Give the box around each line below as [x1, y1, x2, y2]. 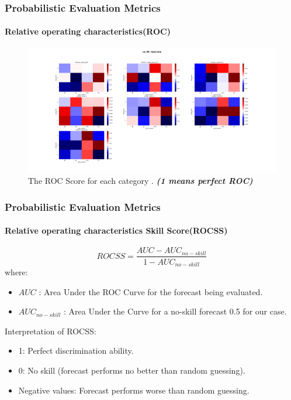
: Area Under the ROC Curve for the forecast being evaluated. [39, 285, 263, 298]
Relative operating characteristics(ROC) [5, 25, 171, 37]
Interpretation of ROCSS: [5, 324, 96, 337]
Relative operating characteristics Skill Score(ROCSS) [5, 224, 228, 237]
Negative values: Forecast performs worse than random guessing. [18, 384, 250, 396]
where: [5, 265, 28, 278]
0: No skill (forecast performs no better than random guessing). [18, 364, 245, 376]
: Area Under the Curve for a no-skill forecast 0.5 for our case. [63, 305, 287, 317]
